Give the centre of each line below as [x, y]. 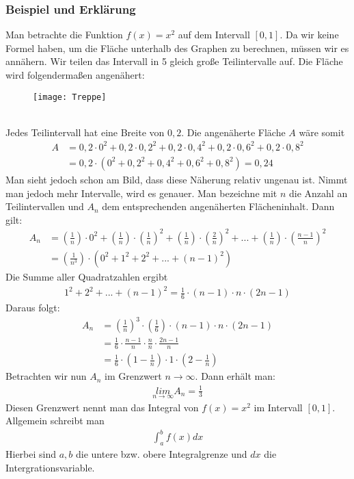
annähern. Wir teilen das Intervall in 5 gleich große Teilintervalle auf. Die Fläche [174, 61]
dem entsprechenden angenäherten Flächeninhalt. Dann [218, 206]
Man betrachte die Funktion [64, 35]
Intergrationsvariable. [50, 467]
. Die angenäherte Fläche [233, 132]
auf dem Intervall [214, 35]
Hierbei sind [31, 454]
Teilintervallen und [45, 206]
